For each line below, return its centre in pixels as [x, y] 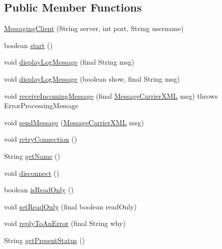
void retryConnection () [41, 139]
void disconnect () [32, 173]
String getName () [32, 156]
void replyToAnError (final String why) [65, 223]
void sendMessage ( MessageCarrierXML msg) [74, 122]
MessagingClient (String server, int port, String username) [94, 28]
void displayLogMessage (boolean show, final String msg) [92, 78]
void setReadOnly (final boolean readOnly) [71, 206]
